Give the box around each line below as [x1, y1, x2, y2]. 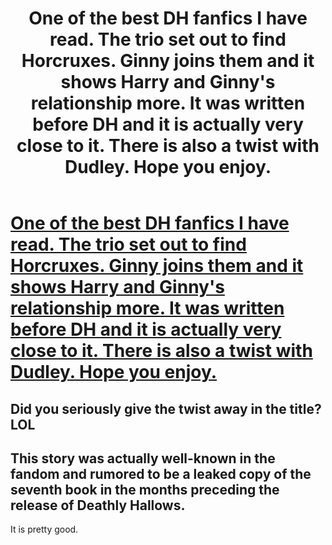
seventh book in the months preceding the [10, 481, 280, 498]
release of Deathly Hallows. [10, 497, 186, 514]
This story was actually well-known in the [10, 450, 276, 467]
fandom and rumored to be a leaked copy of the [10, 465, 312, 482]
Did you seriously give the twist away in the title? [10, 400, 322, 417]
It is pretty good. [10, 523, 79, 536]
